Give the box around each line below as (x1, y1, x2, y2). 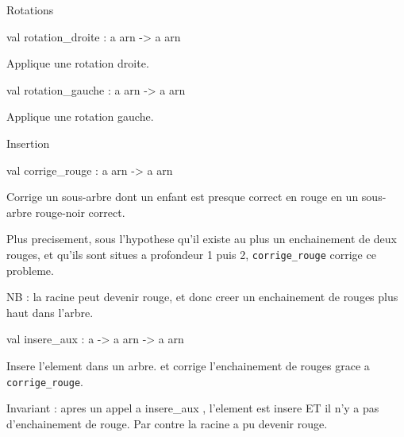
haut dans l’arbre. (6, 304, 94, 320)
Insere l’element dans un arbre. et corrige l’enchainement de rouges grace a (6, 357, 370, 373)
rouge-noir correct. (35, 203, 125, 220)
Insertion (6, 134, 50, 151)
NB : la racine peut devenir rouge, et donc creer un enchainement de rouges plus (6, 288, 398, 305)
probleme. (6, 261, 54, 278)
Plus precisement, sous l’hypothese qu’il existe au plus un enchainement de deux (6, 230, 397, 247)
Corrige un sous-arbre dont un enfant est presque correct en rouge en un (6, 188, 359, 205)
